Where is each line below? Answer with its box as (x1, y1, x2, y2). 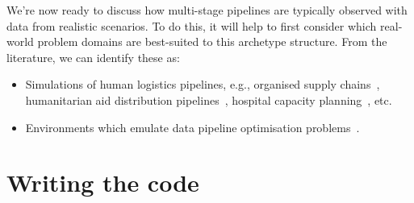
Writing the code (6, 166, 199, 199)
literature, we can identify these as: (6, 48, 180, 65)
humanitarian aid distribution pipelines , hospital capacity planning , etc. (25, 91, 392, 108)
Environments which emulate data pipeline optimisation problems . (25, 118, 360, 135)
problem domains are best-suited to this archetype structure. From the (37, 33, 387, 50)
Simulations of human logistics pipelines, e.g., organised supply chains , (25, 76, 380, 93)
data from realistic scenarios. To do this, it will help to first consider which (6, 17, 377, 34)
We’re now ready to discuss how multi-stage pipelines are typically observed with (6, 2, 408, 18)
